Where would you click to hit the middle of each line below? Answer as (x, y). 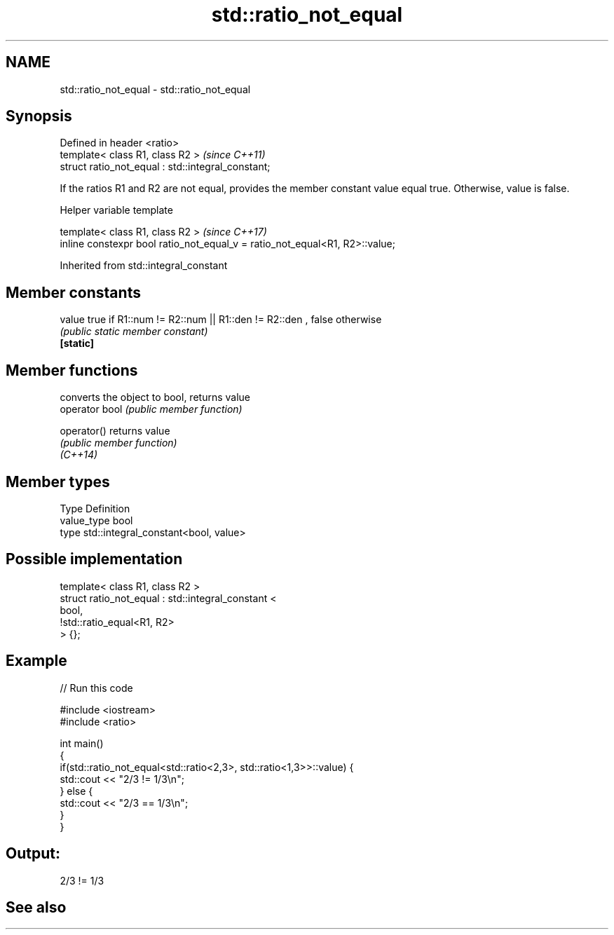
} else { (76, 791)
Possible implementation (94, 559)
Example (36, 661)
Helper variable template (116, 210)
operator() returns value (115, 431)
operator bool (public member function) (151, 409)
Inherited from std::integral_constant (144, 266)
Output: (33, 854)
